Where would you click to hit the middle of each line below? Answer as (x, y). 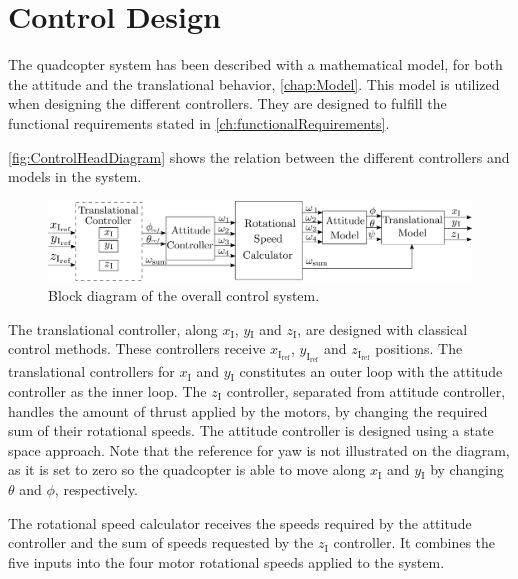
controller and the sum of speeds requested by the (161, 542)
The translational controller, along (113, 328)
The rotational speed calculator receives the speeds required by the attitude (240, 522)
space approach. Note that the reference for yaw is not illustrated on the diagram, (259, 449)
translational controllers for (91, 371)
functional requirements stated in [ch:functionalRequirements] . (199, 122)
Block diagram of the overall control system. (184, 295)
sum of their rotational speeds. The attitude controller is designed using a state (251, 430)
